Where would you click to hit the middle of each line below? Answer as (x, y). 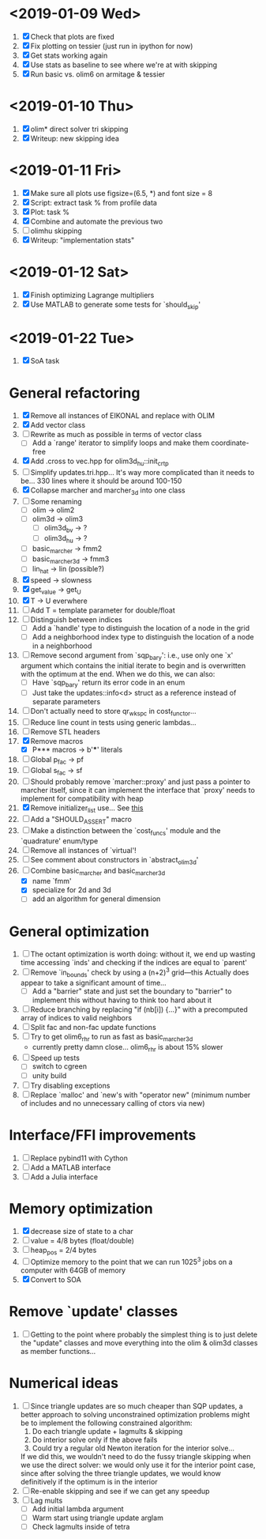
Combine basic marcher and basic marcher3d (98, 872)
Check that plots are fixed (73, 36)
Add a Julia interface (64, 1177)
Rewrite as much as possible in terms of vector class (116, 435)
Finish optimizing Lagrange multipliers (92, 295)
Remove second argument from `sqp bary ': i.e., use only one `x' (132, 656)
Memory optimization (81, 1208)
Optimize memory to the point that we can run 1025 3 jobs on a (131, 1261)
